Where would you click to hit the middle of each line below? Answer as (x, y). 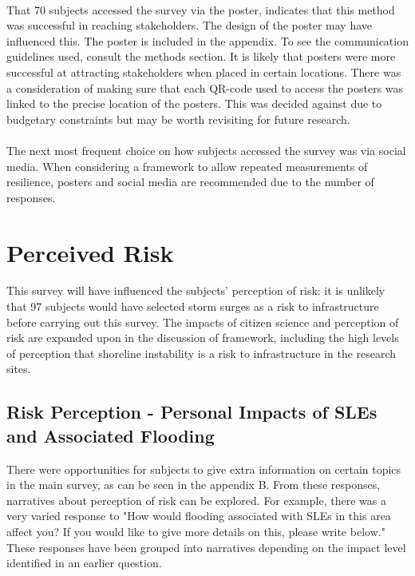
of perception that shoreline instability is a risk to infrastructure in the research (202, 353)
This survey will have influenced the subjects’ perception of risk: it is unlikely (196, 290)
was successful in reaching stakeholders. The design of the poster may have (190, 25)
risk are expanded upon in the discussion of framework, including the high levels (203, 338)
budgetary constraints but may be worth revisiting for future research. (178, 119)
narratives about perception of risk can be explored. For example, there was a (196, 500)
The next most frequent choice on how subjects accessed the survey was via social (206, 150)
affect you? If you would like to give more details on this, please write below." (196, 531)
